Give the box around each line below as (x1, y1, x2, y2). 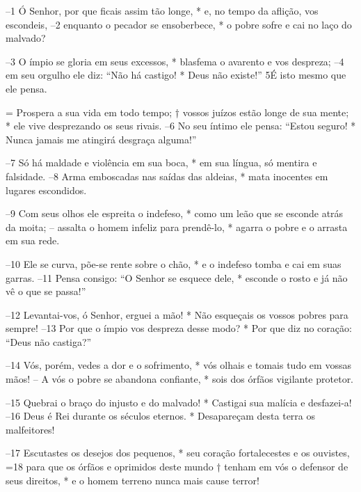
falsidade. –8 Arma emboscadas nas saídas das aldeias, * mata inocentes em (6, 168, 328, 183)
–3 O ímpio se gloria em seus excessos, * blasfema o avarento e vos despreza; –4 (6, 54, 344, 68)
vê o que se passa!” (6, 284, 86, 299)
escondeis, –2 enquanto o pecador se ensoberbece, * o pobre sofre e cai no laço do (6, 17, 352, 31)
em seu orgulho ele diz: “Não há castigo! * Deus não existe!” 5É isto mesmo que (6, 68, 346, 82)
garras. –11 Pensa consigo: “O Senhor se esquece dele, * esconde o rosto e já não (6, 270, 348, 285)
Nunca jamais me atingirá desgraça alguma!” (6, 132, 197, 146)
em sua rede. (6, 233, 60, 248)
